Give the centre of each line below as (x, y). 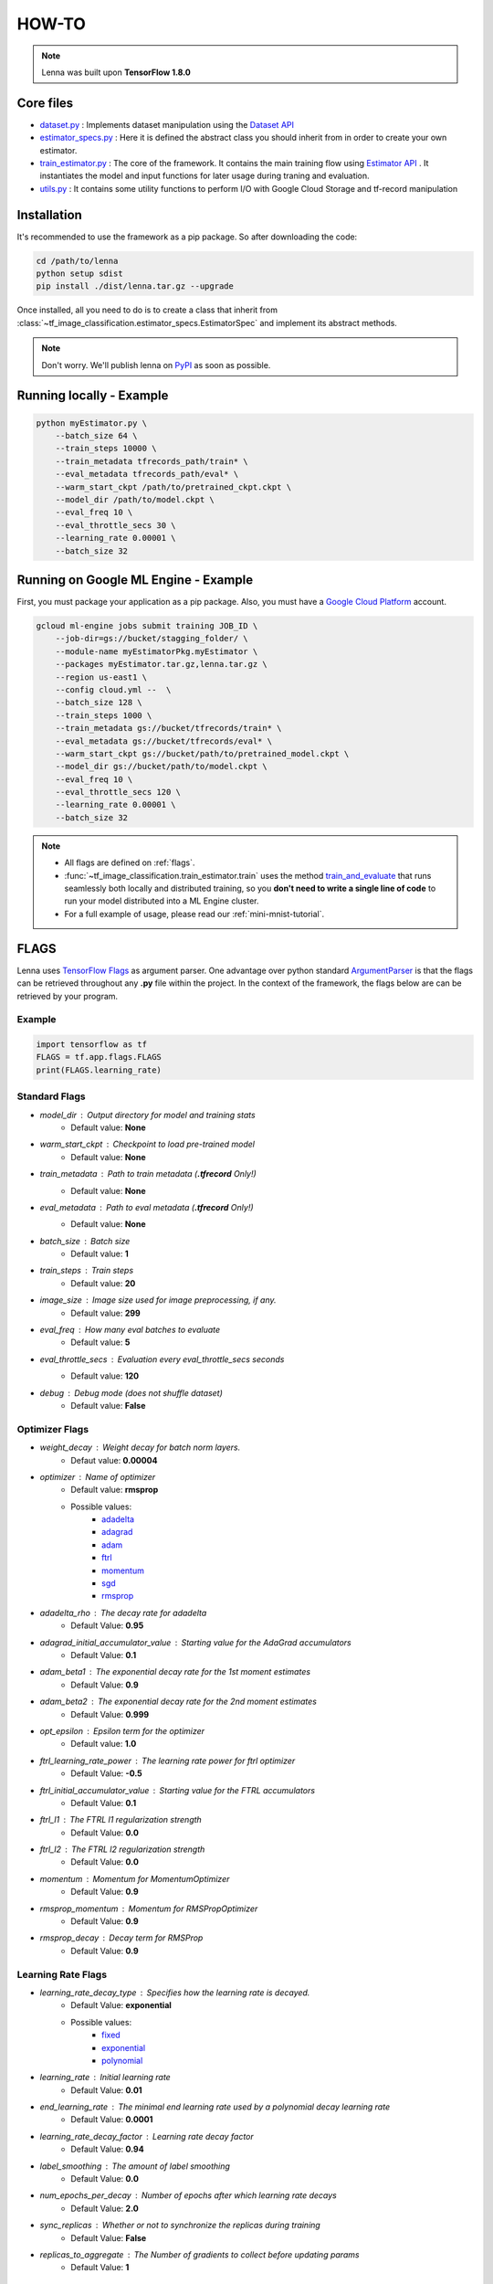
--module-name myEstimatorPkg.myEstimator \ (157, 651)
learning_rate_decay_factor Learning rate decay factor (147, 2136)
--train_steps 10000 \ (106, 449)
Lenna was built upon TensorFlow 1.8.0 (116, 72)
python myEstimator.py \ (92, 423)
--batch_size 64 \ (96, 436)
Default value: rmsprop (115, 1490)
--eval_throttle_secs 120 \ (118, 792)
